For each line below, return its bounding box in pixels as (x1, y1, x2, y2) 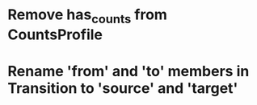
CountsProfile (7, 26, 103, 43)
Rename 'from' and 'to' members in (7, 62, 250, 80)
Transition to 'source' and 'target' (7, 79, 238, 97)
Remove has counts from (7, 6, 167, 26)
